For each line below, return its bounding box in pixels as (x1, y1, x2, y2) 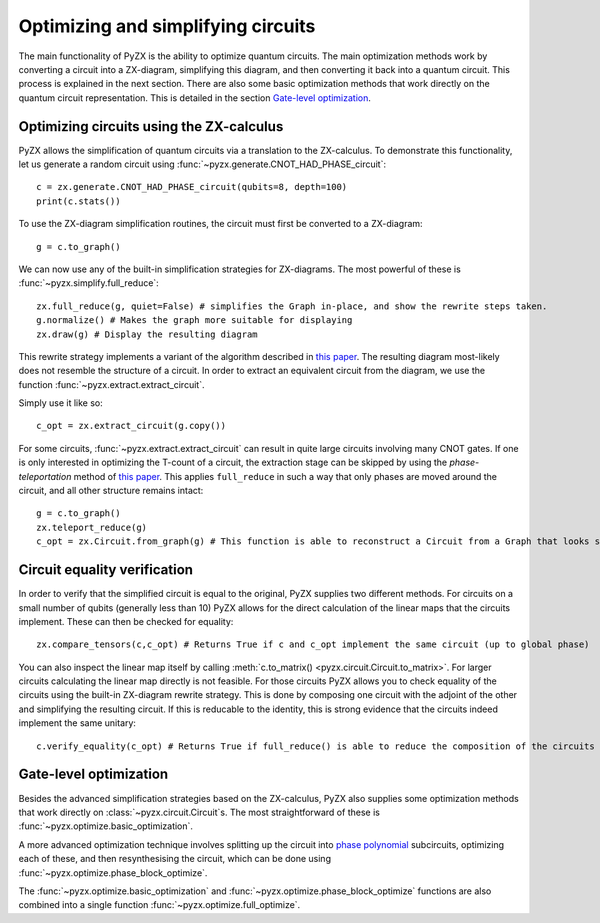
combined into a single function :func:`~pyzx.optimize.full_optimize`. (18, 899, 301, 911)
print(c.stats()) (36, 195, 121, 207)
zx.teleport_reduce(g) (36, 521, 148, 533)
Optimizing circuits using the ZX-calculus (18, 118, 284, 135)
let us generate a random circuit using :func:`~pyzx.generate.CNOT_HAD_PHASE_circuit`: (18, 158, 387, 170)
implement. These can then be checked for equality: (18, 615, 234, 627)
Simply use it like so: (18, 397, 104, 409)
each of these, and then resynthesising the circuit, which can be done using (18, 853, 332, 865)
